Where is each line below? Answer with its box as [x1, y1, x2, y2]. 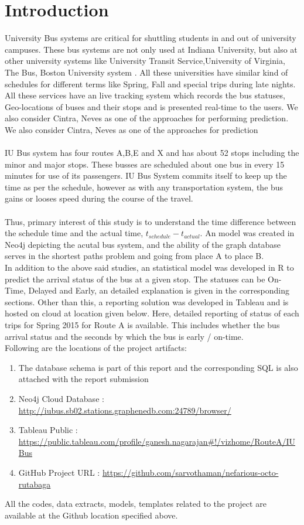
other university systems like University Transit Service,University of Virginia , [5, 54, 285, 67]
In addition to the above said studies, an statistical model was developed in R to [5, 261, 294, 273]
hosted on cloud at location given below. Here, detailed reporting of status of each [5, 307, 299, 319]
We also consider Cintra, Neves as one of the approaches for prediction [5, 123, 258, 135]
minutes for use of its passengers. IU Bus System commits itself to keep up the [5, 169, 287, 182]
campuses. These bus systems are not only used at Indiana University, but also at [5, 43, 298, 55]
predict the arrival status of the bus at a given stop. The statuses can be [5, 272, 265, 285]
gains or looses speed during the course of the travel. [5, 192, 193, 204]
